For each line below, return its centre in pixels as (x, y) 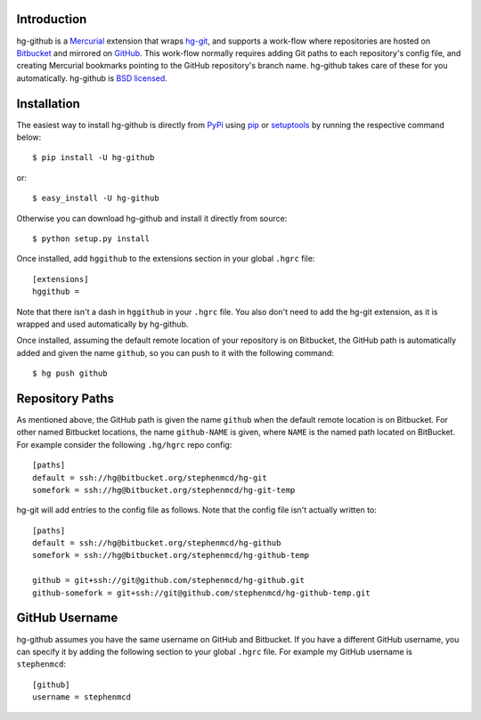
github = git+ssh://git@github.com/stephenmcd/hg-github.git (168, 580)
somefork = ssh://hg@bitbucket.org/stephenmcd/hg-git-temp (164, 490)
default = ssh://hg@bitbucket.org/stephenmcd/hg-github (157, 543)
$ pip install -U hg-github (94, 158)
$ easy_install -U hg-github (96, 198)
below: (29, 137)
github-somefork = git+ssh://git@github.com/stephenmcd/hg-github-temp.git (201, 593)
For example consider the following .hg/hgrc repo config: (124, 444)
